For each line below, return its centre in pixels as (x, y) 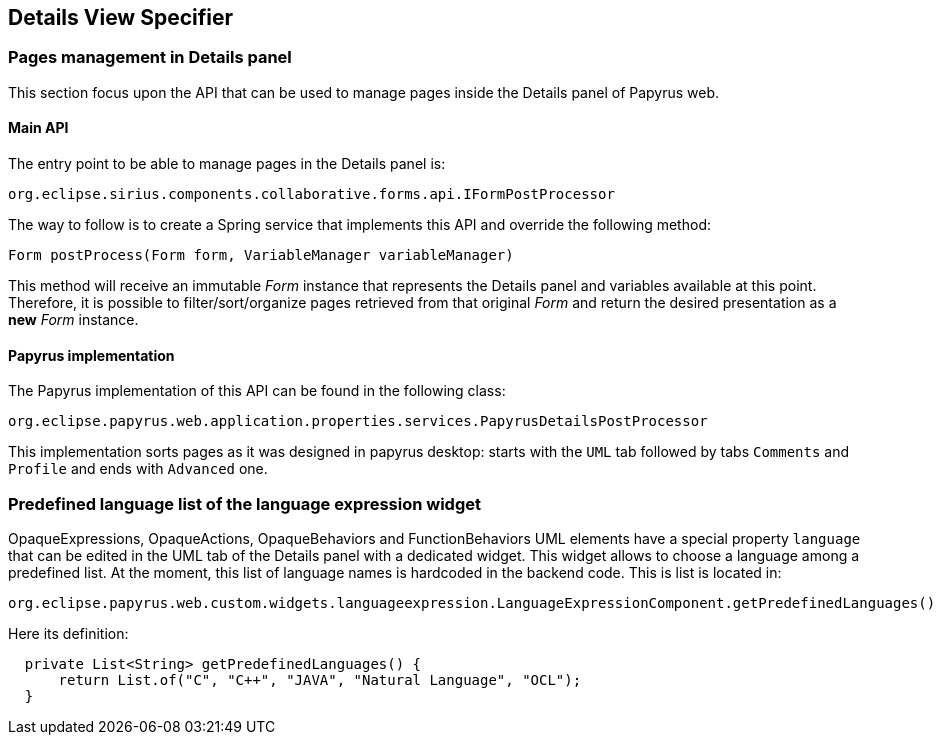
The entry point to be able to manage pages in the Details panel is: (227, 164)
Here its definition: (68, 633)
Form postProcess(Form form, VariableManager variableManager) (261, 255)
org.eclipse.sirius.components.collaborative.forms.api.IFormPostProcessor (311, 194)
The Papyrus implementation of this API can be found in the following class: (257, 391)
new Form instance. (73, 320)
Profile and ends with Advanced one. (138, 469)
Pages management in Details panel (150, 57)
